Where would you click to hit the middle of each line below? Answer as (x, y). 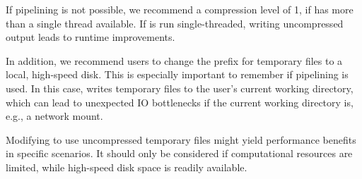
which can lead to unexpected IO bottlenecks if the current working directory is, (180, 102)
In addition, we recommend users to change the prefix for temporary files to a (174, 60)
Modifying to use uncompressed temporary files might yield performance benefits (181, 139)
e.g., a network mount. (54, 116)
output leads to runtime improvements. (90, 37)
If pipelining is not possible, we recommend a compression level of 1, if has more (180, 9)
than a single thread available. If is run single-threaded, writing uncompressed (175, 23)
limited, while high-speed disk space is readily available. (127, 167)
